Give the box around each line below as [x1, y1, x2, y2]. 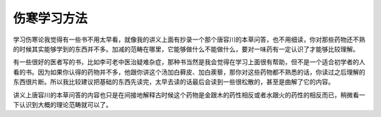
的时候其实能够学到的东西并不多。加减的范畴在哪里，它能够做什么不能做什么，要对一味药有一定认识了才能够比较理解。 [13, 44, 359, 53]
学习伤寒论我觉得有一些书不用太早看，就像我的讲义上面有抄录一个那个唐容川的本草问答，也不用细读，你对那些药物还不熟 [13, 35, 365, 44]
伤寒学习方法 [13, 11, 88, 26]
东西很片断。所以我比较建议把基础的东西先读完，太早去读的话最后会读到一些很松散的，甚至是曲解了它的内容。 [13, 78, 334, 86]
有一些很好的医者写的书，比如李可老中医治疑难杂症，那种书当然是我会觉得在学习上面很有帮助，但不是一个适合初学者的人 [13, 58, 365, 66]
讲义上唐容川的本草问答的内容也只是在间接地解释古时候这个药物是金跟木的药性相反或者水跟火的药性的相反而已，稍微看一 [13, 90, 365, 99]
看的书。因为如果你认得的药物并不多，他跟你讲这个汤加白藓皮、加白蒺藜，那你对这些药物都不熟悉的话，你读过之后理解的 [13, 68, 365, 76]
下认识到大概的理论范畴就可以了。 [13, 100, 112, 109]
